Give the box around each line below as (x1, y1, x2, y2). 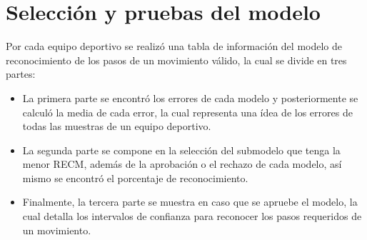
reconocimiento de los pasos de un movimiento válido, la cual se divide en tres (6, 52, 347, 67)
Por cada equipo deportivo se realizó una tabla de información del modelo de (6, 39, 343, 54)
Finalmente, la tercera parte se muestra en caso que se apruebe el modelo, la (22, 194, 358, 209)
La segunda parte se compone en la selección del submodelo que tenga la (22, 142, 341, 157)
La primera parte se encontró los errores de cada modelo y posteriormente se (22, 90, 358, 105)
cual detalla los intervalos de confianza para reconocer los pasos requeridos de (22, 209, 362, 224)
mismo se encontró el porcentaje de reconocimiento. (22, 170, 248, 185)
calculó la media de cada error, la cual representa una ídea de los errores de (22, 104, 353, 119)
